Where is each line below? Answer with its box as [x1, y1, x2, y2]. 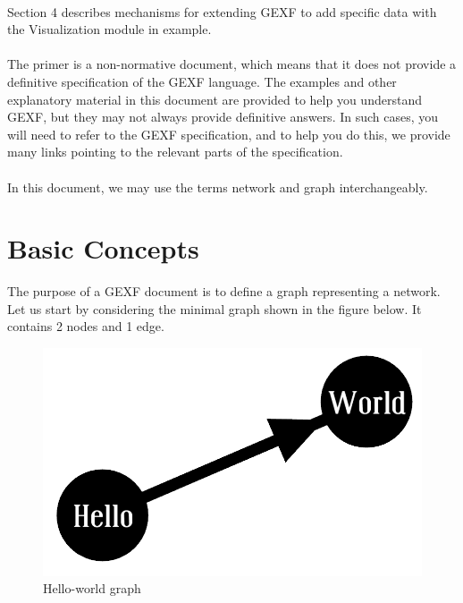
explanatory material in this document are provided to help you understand [7, 89, 422, 108]
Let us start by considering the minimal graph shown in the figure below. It [7, 299, 422, 318]
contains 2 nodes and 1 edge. [7, 317, 164, 335]
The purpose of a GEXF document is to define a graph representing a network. [7, 282, 441, 301]
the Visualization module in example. [7, 20, 212, 38]
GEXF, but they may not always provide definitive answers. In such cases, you [7, 107, 439, 126]
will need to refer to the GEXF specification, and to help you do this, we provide [7, 124, 450, 143]
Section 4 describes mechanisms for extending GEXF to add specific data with [7, 2, 437, 21]
